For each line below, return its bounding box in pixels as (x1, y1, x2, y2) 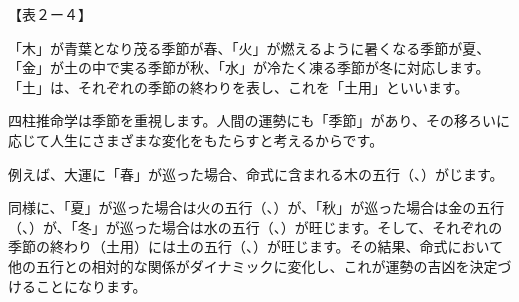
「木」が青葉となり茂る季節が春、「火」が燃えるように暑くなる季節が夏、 (8, 37, 491, 58)
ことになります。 (35, 275, 147, 296)
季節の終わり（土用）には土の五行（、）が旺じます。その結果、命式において (8, 236, 504, 257)
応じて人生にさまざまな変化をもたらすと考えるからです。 (8, 129, 384, 150)
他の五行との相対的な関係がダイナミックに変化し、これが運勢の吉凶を (8, 255, 470, 276)
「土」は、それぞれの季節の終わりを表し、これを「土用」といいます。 (8, 76, 469, 97)
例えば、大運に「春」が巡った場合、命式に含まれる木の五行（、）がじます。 (8, 163, 504, 184)
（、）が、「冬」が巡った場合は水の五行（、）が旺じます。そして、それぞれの (8, 216, 503, 237)
